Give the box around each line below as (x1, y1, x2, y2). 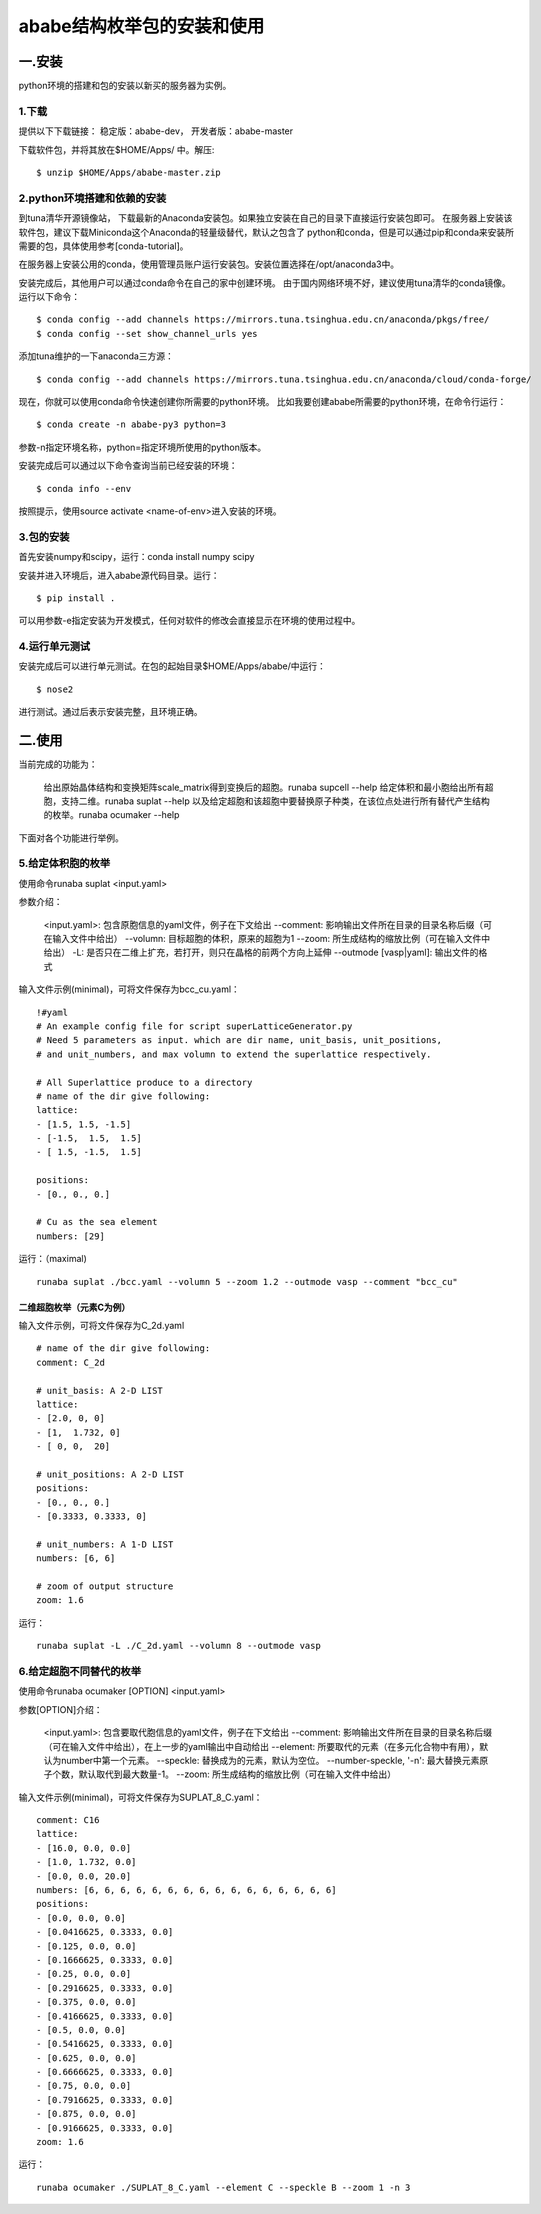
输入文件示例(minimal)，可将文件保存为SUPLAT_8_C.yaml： (18, 1791, 263, 1803)
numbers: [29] (36, 1230, 105, 1242)
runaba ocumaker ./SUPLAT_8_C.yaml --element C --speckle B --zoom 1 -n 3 (36, 2181, 411, 2193)
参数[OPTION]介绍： (18, 1703, 103, 1715)
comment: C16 (36, 1815, 100, 1826)
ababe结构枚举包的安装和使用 (18, 15, 265, 37)
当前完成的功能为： (18, 758, 98, 770)
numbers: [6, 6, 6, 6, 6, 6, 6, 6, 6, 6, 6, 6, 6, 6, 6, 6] (36, 1885, 337, 1896)
